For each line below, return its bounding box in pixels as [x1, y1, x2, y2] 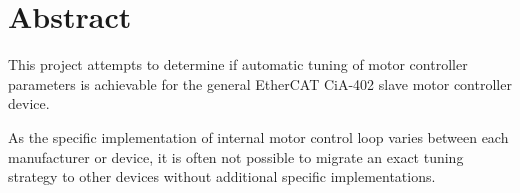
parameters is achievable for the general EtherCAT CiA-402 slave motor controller [8, 73, 512, 94]
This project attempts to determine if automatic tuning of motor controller [8, 54, 468, 75]
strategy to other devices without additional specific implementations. [8, 166, 436, 187]
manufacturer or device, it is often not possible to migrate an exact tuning [8, 146, 464, 167]
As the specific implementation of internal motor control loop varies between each [8, 126, 509, 147]
